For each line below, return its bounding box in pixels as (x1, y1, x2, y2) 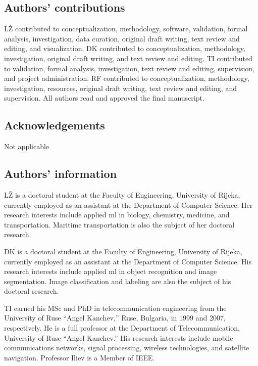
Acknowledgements (4, 117, 105, 133)
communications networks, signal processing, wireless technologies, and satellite (4, 342, 249, 353)
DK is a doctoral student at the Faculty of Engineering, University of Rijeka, (4, 246, 242, 256)
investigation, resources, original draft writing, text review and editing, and (4, 82, 237, 93)
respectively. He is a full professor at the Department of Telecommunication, (4, 323, 240, 333)
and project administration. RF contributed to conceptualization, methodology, (4, 73, 249, 83)
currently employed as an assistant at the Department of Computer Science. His (4, 256, 251, 266)
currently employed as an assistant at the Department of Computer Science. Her (4, 199, 253, 210)
